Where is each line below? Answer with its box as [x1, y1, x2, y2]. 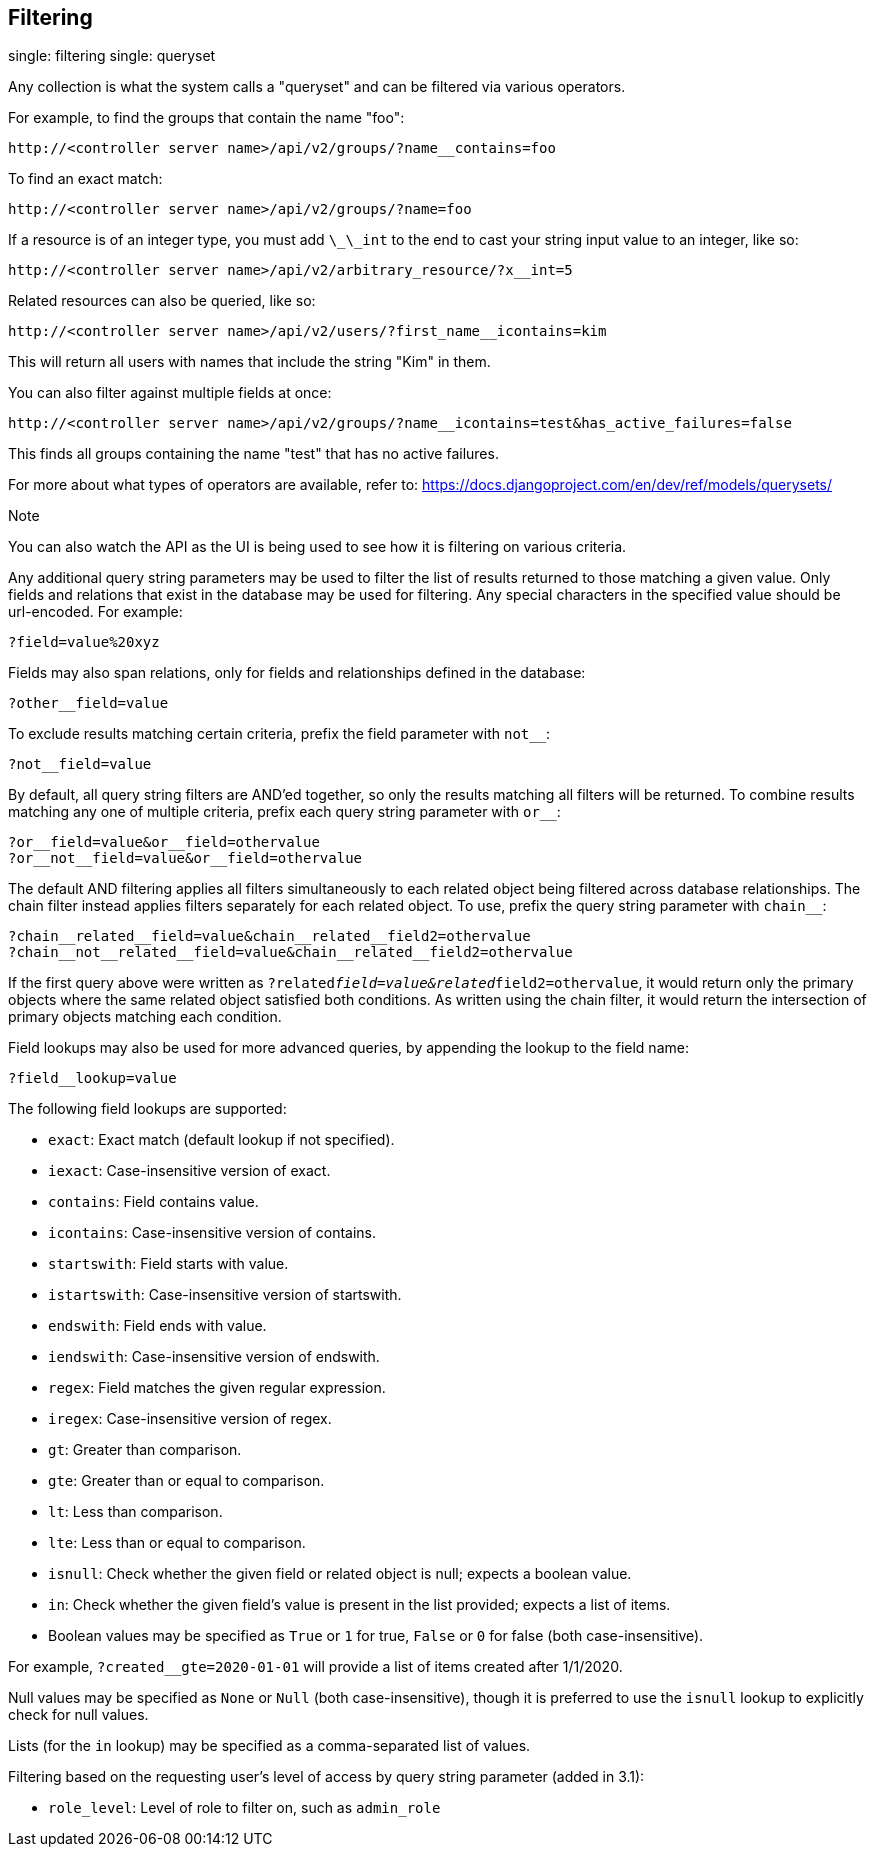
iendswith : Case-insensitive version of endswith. [48, 1348, 380, 1366]
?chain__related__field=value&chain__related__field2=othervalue [8, 928, 531, 945]
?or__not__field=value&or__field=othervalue [8, 850, 363, 867]
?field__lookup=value [8, 1070, 177, 1087]
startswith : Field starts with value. [48, 1255, 289, 1273]
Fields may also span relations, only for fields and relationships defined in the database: [8, 664, 586, 682]
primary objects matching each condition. [8, 1008, 282, 1026]
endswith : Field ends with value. [48, 1317, 267, 1335]
